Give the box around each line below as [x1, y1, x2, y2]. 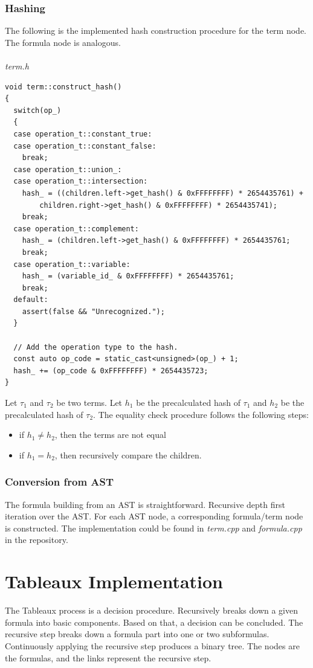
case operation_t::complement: [13, 224, 139, 233]
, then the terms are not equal [54, 428, 166, 441]
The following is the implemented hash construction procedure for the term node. [5, 24, 306, 37]
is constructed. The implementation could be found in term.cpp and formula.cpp [5, 521, 302, 534]
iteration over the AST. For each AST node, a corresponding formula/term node [5, 510, 303, 522]
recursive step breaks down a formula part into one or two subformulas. [5, 628, 269, 640]
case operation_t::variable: [13, 260, 131, 269]
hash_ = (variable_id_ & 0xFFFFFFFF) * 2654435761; [22, 272, 234, 281]
